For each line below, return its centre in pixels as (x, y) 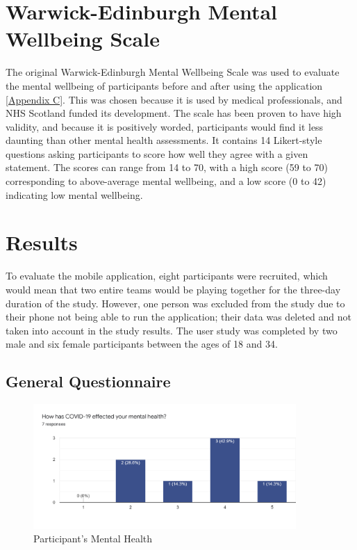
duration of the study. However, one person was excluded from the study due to (175, 303)
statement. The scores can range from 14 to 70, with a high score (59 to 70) (167, 167)
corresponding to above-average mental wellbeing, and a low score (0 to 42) (166, 181)
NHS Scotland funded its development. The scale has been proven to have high (174, 113)
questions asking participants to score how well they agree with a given (157, 153)
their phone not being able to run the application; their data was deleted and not (179, 317)
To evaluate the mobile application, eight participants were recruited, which (167, 276)
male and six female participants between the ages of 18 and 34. (142, 344)
